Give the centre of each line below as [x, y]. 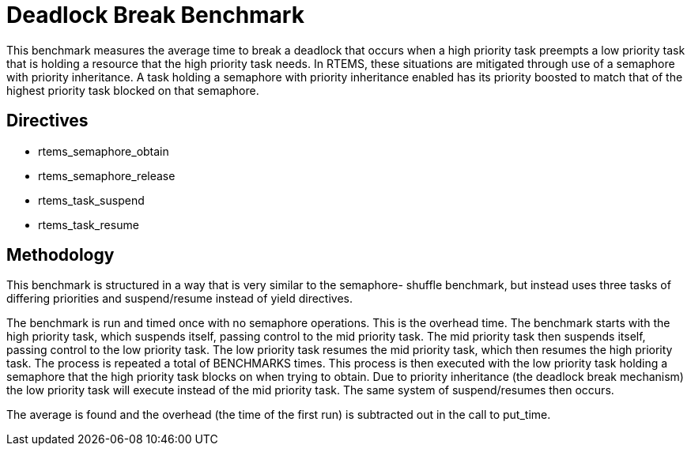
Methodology [60, 255]
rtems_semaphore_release [107, 175]
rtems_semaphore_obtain [104, 151]
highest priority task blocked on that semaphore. [133, 90]
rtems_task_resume [89, 224]
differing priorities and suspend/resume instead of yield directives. [180, 299]
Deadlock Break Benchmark [155, 15]
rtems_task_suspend [91, 200]
